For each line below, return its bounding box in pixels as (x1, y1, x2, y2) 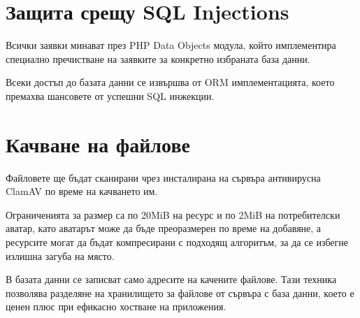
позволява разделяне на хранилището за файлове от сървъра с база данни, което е (6, 285, 354, 300)
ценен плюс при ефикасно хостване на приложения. (6, 299, 226, 314)
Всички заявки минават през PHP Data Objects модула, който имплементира (6, 38, 336, 52)
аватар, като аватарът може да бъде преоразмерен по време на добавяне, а (6, 221, 322, 236)
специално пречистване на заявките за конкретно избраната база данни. (6, 51, 310, 66)
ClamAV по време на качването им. (6, 184, 158, 198)
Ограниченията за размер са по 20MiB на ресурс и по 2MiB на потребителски (6, 207, 340, 222)
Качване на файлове (6, 129, 190, 158)
